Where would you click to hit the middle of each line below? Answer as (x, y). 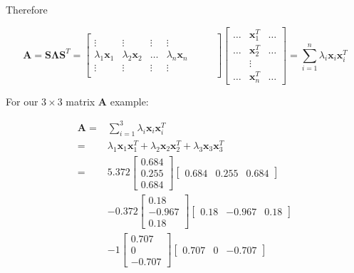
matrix (80, 101)
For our (22, 101)
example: (129, 101)
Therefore (27, 9)
